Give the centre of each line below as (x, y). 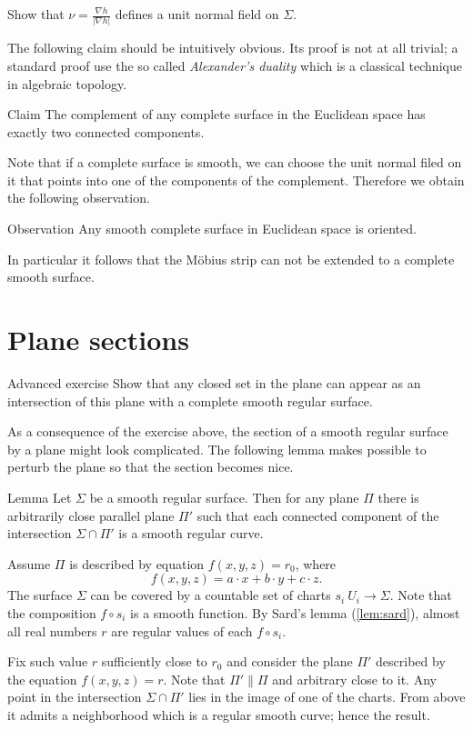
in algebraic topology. (67, 83)
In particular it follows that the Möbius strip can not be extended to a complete (231, 259)
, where (316, 563)
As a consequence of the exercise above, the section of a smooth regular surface (228, 431)
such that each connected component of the (318, 515)
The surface (40, 595)
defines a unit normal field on (197, 14)
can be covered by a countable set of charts (211, 595)
